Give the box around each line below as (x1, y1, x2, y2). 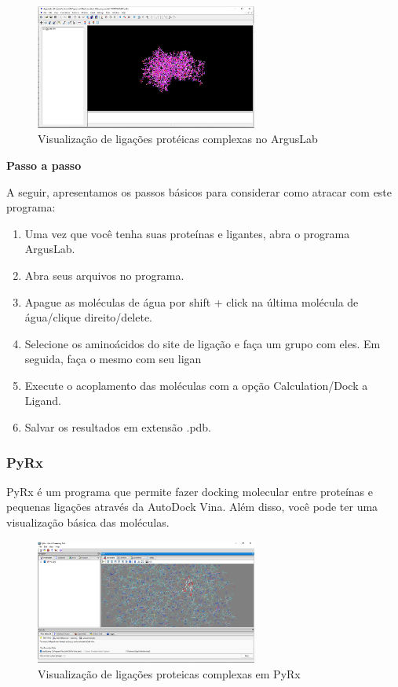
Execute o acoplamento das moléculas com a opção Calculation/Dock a (24, 377, 368, 393)
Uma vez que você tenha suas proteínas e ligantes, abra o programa (24, 225, 350, 241)
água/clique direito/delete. (24, 309, 153, 325)
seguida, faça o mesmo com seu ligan (24, 351, 202, 367)
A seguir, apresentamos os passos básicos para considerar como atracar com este (6, 183, 393, 200)
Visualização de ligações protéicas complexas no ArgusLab (38, 130, 318, 147)
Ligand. (24, 392, 61, 409)
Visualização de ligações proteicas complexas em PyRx (38, 666, 301, 681)
